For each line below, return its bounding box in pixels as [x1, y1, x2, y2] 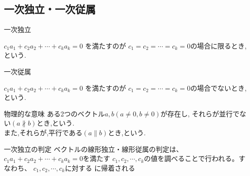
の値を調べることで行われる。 [144, 153, 239, 163]
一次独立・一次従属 [4, 1, 96, 16]
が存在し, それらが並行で [160, 108, 240, 118]
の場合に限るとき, [190, 40, 247, 50]
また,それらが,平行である [4, 127, 83, 137]
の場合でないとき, [190, 82, 247, 93]
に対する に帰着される [65, 162, 135, 173]
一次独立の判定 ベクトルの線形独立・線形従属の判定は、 [4, 144, 183, 154]
